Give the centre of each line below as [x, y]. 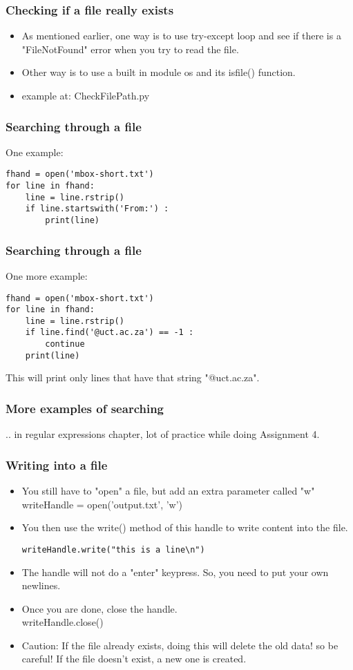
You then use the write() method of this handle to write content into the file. [185, 527]
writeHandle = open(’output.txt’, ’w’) [102, 504]
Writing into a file [57, 465]
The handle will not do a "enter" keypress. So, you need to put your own [175, 572]
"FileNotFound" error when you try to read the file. [130, 49]
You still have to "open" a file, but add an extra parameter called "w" [168, 491]
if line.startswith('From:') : [97, 209]
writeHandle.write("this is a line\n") [113, 549]
